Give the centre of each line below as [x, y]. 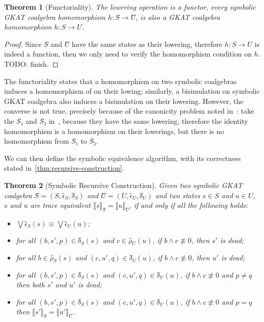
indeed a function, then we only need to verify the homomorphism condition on [128, 54]
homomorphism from [37, 141]
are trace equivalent [60, 205]
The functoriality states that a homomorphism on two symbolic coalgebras [121, 81]
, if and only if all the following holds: [189, 205]
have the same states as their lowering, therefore [147, 44]
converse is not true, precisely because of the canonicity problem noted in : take [129, 111]
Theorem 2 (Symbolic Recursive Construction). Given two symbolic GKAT [123, 185]
